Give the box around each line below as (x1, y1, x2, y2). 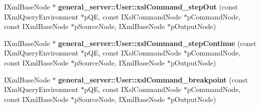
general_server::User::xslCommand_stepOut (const (58, 1, 238, 11)
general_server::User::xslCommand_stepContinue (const (58, 37, 256, 48)
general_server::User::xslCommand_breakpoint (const (58, 74, 248, 84)
